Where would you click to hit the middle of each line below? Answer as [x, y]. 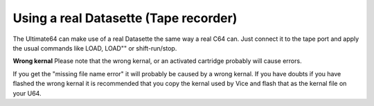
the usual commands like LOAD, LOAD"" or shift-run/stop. [95, 48]
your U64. [27, 93]
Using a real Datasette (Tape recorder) [125, 18]
